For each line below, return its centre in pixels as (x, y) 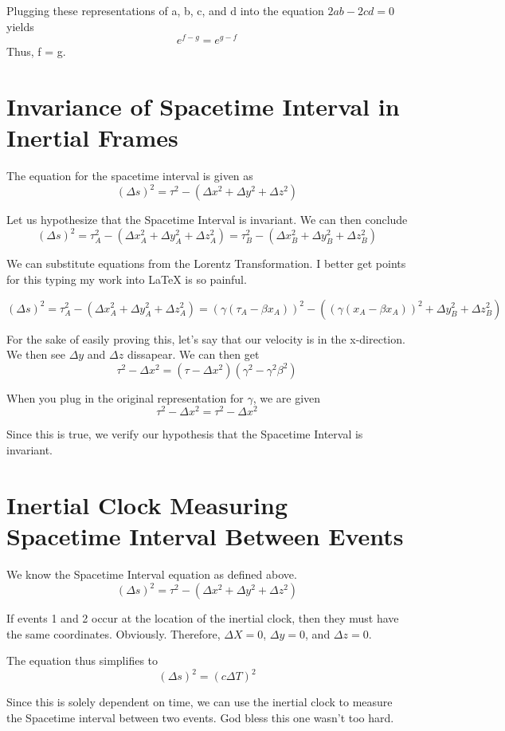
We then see (36, 354)
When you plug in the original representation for (125, 397)
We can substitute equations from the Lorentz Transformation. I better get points (206, 263)
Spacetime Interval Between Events (205, 535)
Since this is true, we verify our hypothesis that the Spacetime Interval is (185, 434)
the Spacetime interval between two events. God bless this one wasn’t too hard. (200, 717)
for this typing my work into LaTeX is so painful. (127, 279)
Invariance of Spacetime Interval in (203, 106)
